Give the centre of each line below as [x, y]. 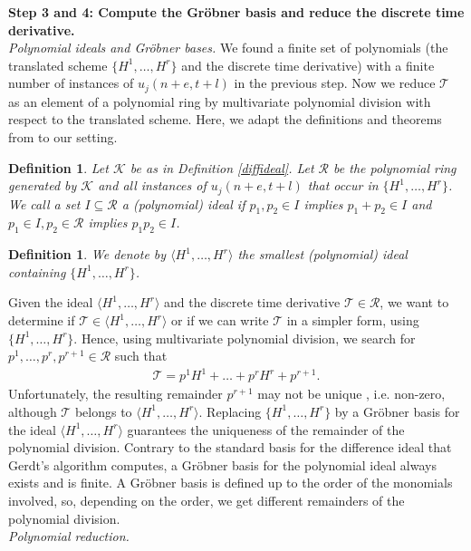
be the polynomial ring [395, 167]
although [33, 411]
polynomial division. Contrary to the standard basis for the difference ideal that [230, 447]
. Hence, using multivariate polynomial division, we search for [245, 338]
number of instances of [71, 83]
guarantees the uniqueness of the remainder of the [266, 429]
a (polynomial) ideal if [183, 203]
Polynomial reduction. [69, 536]
